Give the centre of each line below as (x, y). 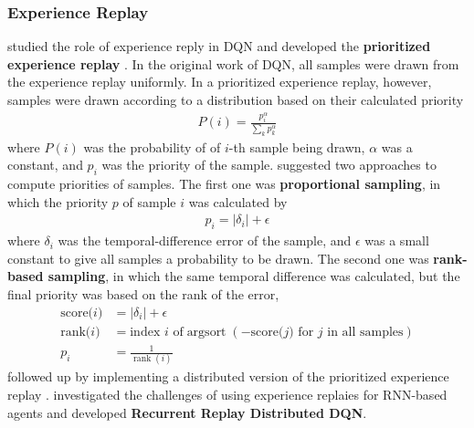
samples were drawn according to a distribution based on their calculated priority (236, 99)
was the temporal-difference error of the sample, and (205, 240)
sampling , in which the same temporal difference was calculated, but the (254, 276)
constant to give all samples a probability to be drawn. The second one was (218, 258)
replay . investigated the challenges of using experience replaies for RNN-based (227, 395)
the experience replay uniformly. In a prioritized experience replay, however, (220, 82)
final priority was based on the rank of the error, (143, 293)
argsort (206, 332)
